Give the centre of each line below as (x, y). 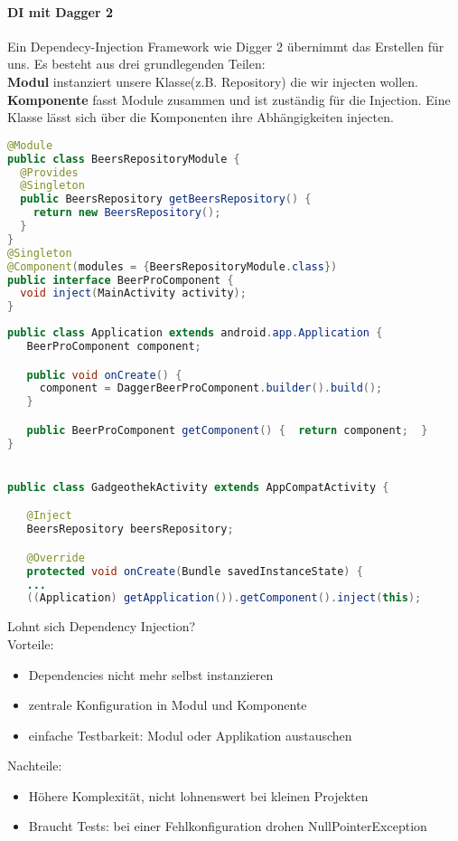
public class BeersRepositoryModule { (124, 159)
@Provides (49, 172)
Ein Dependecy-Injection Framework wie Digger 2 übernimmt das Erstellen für (226, 46)
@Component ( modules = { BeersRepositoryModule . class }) (173, 266)
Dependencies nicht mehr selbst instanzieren (151, 674)
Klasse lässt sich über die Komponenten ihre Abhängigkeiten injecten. (201, 117)
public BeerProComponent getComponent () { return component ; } (227, 430)
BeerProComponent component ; (114, 347)
